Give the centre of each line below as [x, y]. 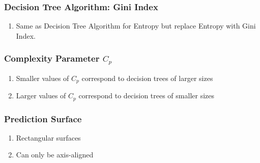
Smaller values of [42, 78]
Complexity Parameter [52, 58]
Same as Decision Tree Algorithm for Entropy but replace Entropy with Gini [136, 26]
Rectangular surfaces [48, 137]
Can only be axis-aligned [55, 155]
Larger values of [41, 96]
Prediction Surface [43, 118]
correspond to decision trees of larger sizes [147, 78]
